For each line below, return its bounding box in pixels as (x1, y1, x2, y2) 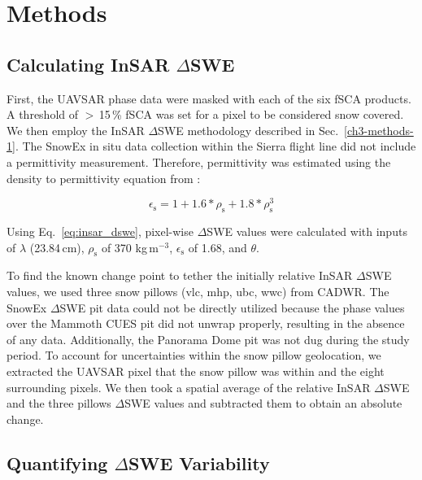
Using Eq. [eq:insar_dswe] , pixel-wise (7, 223, 194, 240)
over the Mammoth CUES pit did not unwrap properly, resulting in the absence (7, 315, 405, 332)
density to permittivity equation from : (7, 169, 201, 186)
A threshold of (7, 106, 79, 123)
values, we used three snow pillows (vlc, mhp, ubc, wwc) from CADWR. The (7, 283, 389, 299)
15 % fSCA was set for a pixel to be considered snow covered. (98, 106, 404, 123)
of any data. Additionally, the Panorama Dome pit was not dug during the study (7, 330, 410, 347)
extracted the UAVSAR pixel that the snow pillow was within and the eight (7, 362, 385, 379)
